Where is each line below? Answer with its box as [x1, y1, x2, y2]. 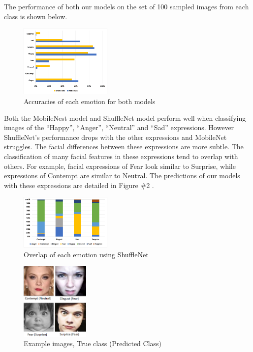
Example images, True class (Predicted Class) [24, 338, 162, 349]
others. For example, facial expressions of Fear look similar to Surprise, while [4, 161, 236, 171]
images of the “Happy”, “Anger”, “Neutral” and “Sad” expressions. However [4, 122, 234, 133]
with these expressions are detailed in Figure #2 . [4, 180, 154, 190]
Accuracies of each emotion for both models [24, 96, 156, 106]
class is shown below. [4, 11, 67, 21]
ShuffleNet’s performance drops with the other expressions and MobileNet [4, 132, 227, 142]
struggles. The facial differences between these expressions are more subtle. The [4, 141, 244, 152]
